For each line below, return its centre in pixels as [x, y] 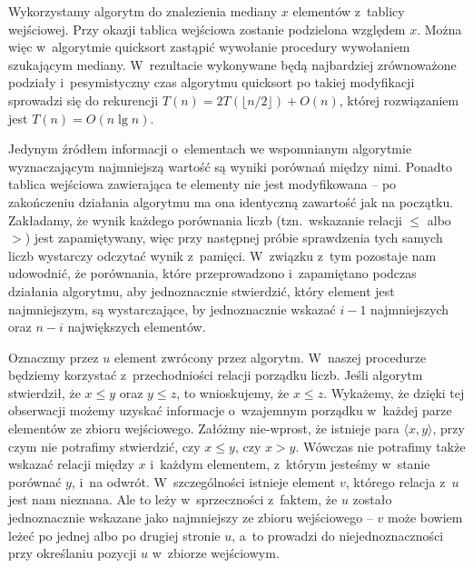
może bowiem [425, 518]
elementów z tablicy [349, 11]
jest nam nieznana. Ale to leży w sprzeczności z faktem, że [173, 499]
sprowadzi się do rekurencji [84, 100]
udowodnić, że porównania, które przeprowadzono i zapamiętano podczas [212, 273]
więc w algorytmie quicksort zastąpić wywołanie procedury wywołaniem [209, 47]
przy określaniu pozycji [73, 553]
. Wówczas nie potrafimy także [380, 446]
